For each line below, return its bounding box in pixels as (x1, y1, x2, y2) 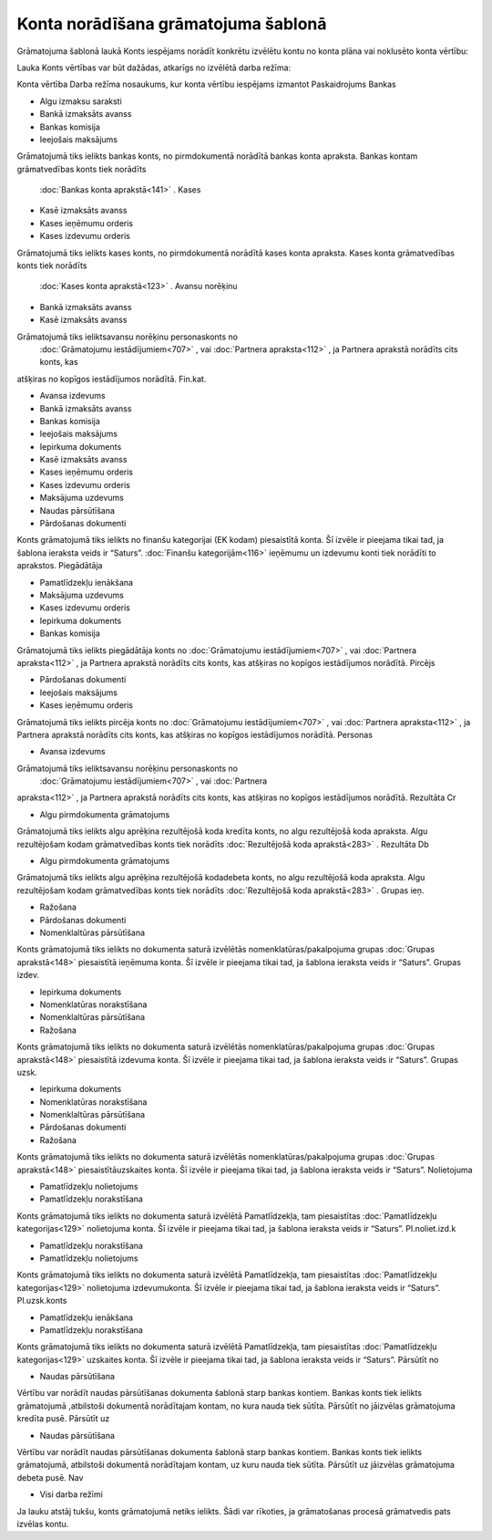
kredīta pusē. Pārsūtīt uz (16, 1413, 110, 1424)
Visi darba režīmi (39, 1489, 104, 1500)
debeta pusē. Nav (16, 1472, 84, 1483)
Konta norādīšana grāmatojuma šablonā (16, 14, 327, 34)
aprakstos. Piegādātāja (16, 560, 103, 571)
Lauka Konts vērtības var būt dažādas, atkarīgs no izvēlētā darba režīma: (16, 62, 292, 73)
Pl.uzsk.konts (16, 1295, 67, 1306)
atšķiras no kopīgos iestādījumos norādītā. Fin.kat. (16, 373, 207, 384)
